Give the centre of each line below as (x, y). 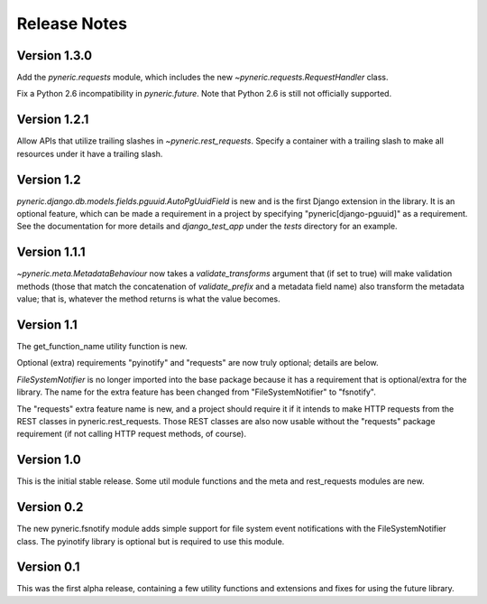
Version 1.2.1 (53, 120)
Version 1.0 (49, 460)
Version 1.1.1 (51, 252)
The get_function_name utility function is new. (102, 347)
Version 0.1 (48, 567)
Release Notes (72, 23)
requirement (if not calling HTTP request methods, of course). (132, 434)
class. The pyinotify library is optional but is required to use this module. (151, 541)
